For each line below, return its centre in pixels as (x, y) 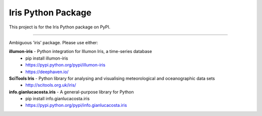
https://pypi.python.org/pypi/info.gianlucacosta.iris (76, 105)
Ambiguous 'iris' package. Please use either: (54, 42)
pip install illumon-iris (47, 58)
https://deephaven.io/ (47, 72)
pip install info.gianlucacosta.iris (57, 99)
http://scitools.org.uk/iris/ (51, 85)
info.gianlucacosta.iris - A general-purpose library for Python (71, 92)
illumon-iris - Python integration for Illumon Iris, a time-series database (81, 52)
